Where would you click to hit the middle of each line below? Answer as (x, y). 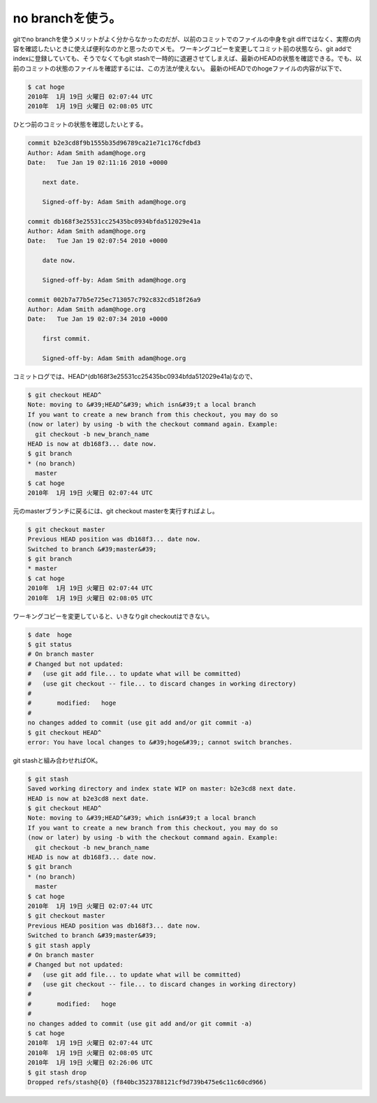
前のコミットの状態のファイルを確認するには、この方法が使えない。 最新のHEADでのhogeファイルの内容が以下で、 (179, 68)
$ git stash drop (57, 1072)
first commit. (66, 339)
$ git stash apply (59, 945)
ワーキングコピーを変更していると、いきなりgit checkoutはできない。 (113, 616)
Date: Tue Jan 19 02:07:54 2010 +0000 (97, 241)
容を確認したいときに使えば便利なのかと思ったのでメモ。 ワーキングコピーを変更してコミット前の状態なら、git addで (183, 48)
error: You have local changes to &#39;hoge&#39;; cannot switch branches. (160, 742)
